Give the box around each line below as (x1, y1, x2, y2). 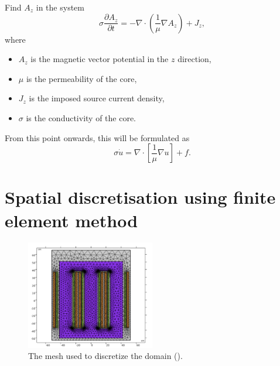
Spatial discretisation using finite (5, 185, 276, 209)
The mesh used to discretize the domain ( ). (28, 350, 183, 362)
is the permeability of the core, (26, 72, 137, 84)
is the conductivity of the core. (26, 111, 136, 124)
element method (5, 208, 138, 232)
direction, (177, 53, 211, 65)
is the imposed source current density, (29, 92, 165, 104)
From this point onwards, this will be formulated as (5, 131, 190, 143)
